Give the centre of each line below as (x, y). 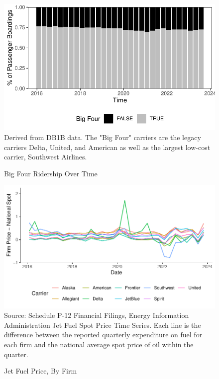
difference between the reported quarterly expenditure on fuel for (103, 335)
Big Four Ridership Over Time (51, 173)
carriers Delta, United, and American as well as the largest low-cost (107, 147)
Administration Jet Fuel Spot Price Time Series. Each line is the (103, 325)
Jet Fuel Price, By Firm (41, 371)
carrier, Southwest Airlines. (46, 157)
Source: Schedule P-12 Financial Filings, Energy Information (97, 315)
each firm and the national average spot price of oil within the (99, 344)
